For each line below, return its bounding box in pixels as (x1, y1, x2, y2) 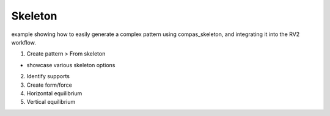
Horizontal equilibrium (26, 89, 82, 97)
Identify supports (26, 73, 70, 80)
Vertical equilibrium (26, 98, 76, 106)
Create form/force (26, 81, 73, 89)
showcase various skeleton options (26, 61, 116, 68)
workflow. (11, 38, 36, 46)
